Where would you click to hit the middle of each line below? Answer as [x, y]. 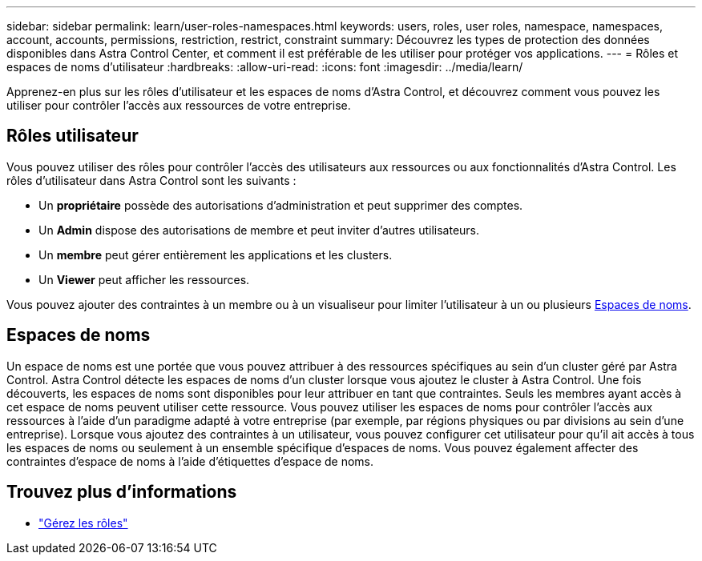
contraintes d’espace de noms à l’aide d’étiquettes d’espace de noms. [190, 461]
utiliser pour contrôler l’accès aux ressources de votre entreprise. [179, 105]
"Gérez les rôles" [83, 523]
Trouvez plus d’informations [122, 492]
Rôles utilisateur [73, 136]
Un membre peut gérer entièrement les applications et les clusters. [216, 254]
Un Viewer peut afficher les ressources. [144, 279]
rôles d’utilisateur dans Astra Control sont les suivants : [151, 180]
